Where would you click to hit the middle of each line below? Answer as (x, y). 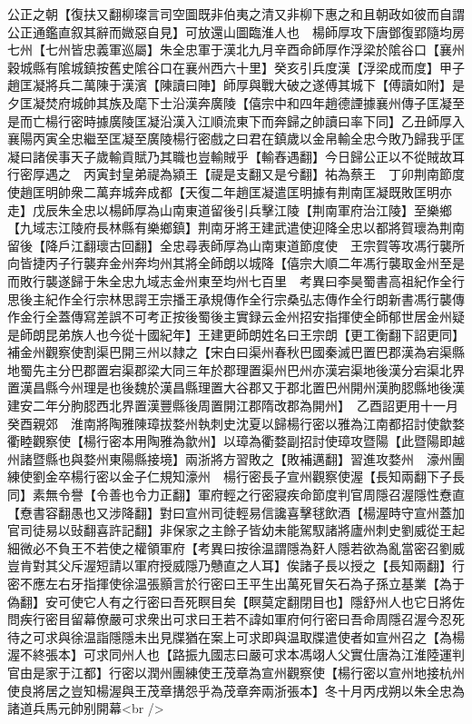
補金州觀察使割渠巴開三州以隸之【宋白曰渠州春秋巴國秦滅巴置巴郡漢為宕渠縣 (236, 352)
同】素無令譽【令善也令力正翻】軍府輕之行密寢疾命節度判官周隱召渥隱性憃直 (236, 495)
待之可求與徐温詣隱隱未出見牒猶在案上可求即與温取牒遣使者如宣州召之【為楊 (236, 636)
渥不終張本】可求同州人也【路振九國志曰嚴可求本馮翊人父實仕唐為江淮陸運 (230, 655)
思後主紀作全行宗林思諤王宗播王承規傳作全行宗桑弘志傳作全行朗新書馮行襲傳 (236, 298)
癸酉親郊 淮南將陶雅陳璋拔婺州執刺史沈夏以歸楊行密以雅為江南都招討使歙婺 (236, 423)
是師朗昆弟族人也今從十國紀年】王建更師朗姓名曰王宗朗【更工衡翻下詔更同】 (236, 334)
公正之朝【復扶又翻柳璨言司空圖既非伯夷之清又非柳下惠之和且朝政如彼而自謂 (236, 14)
